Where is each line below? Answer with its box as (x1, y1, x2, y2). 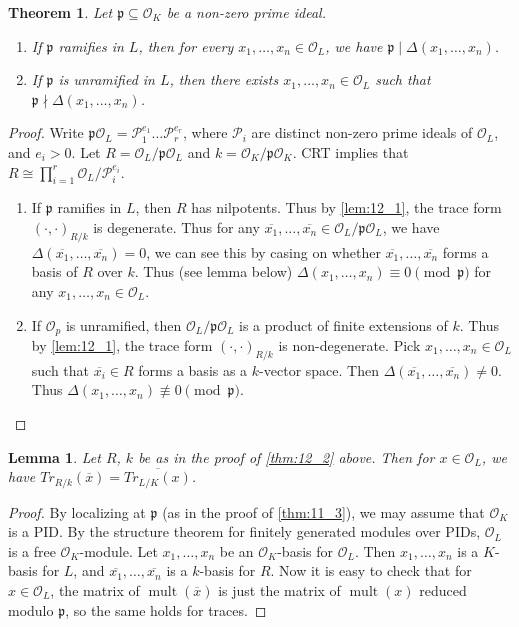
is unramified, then (65, 314, 182, 335)
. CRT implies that (292, 141, 409, 162)
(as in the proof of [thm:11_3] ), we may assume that (162, 501, 485, 522)
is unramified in (58, 69, 155, 90)
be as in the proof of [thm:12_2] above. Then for (138, 446, 435, 467)
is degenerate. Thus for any (93, 216, 260, 237)
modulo (8, 599, 54, 620)
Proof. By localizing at (8, 501, 146, 522)
